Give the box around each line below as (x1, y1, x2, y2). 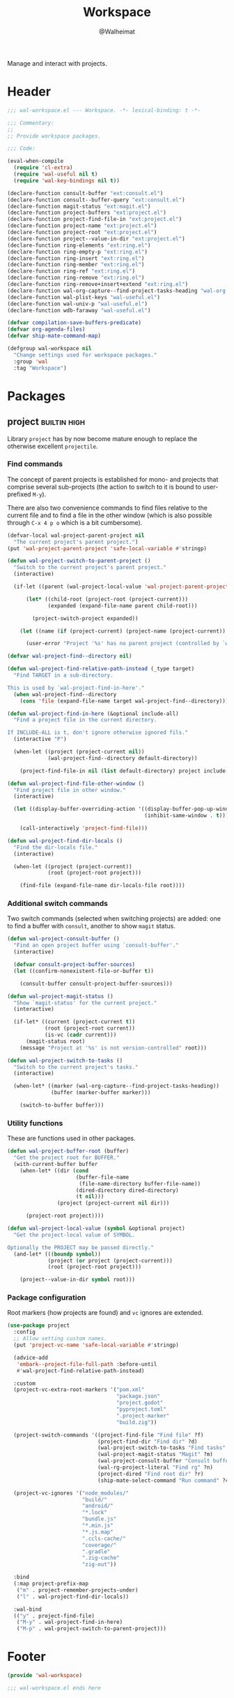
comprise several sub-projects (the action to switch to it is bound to (7, 482, 202, 491)
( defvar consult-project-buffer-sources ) (13, 961, 136, 968)
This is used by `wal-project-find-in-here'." (7, 684, 145, 691)
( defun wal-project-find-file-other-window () (7, 780, 145, 787)
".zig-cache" (81, 1555, 120, 1562)
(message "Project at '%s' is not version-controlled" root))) (19, 1044, 208, 1051)
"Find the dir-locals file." (13, 844, 98, 851)
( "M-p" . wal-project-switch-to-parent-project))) (16, 1625, 167, 1632)
